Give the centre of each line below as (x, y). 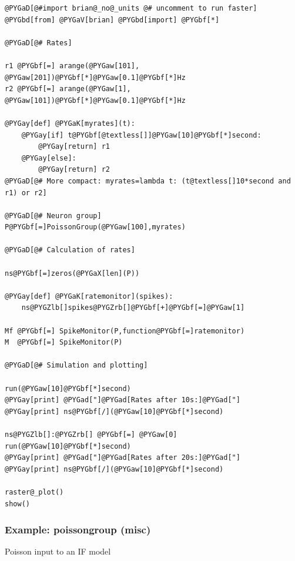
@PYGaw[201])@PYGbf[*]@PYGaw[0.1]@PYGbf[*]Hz (95, 77)
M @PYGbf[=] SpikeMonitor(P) (64, 343)
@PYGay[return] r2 (74, 170)
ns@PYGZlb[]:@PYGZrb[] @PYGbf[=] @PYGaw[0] (91, 434)
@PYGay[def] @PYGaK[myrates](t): (70, 123)
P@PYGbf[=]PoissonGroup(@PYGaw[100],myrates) (95, 227)
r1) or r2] (26, 193)
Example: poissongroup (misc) (78, 530)
